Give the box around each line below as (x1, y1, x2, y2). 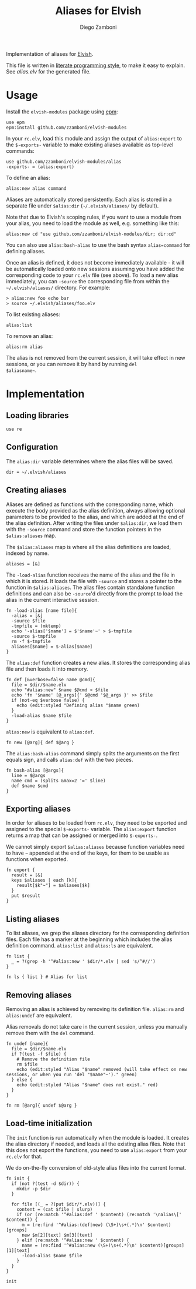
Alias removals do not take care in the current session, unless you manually (6, 1023, 188, 1030)
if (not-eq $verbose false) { (11, 697, 85, 703)
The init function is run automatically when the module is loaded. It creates (6, 1134, 190, 1141)
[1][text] (6, 1247, 30, 1253)
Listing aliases (6, 914, 60, 924)
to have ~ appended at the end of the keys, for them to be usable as (6, 849, 170, 856)
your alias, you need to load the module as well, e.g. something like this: (6, 219, 180, 227)
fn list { (6, 953, 30, 959)
